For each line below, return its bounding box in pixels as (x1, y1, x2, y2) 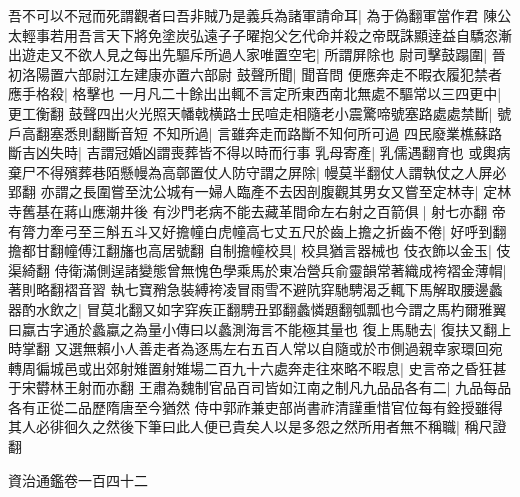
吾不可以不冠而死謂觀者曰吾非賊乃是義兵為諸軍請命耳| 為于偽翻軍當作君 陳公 (8, 5, 512, 25)
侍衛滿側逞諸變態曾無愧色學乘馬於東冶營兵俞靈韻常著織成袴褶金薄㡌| (54, 259, 507, 280)
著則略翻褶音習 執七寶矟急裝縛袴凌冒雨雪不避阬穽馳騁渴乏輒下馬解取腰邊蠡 (8, 279, 503, 300)
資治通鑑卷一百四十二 (8, 469, 148, 490)
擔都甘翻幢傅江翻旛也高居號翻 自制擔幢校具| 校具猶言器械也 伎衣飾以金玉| (8, 240, 492, 261)
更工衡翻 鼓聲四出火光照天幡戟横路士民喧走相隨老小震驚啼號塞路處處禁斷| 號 (8, 102, 512, 123)
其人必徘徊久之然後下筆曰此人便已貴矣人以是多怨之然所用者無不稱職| (8, 416, 460, 437)
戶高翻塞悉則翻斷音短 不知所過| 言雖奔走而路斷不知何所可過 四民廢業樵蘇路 (8, 122, 502, 143)
